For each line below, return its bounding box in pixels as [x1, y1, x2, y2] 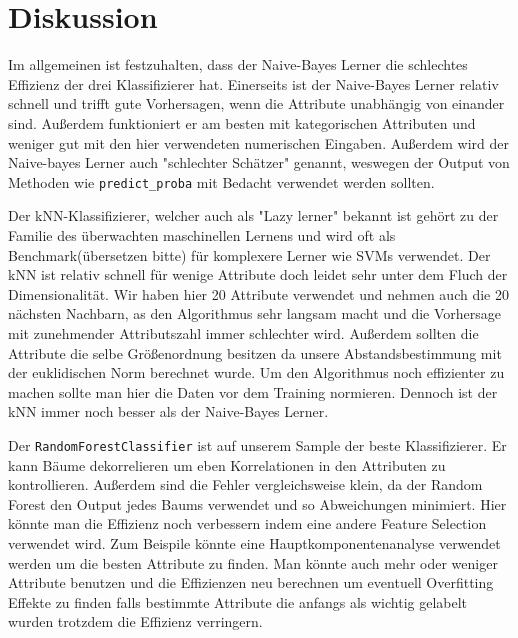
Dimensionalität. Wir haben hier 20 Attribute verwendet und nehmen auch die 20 [8, 283, 509, 304]
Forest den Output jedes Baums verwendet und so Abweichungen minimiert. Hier [8, 493, 507, 514]
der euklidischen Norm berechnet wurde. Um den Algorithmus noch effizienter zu [8, 362, 505, 383]
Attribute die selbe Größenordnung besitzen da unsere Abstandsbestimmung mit [8, 342, 502, 363]
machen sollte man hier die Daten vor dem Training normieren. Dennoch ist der [8, 381, 498, 402]
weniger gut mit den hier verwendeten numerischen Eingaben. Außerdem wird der [8, 132, 510, 153]
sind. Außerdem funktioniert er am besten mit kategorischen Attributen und [8, 112, 476, 133]
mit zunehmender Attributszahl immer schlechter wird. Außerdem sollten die [8, 322, 479, 343]
